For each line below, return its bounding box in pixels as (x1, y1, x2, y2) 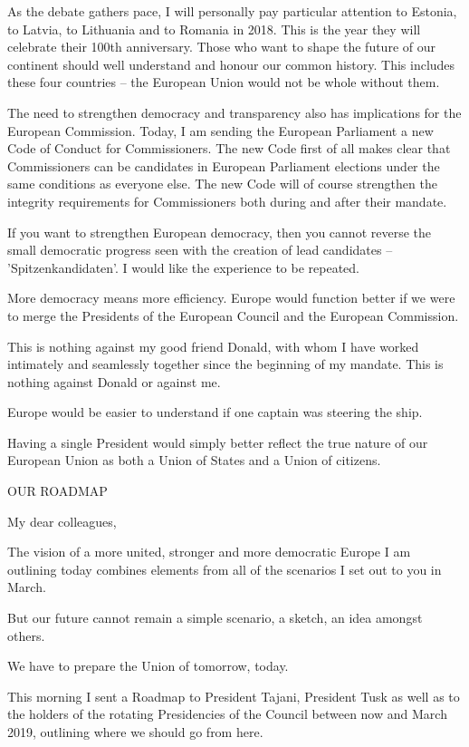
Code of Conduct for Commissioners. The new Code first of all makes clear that (7, 139, 451, 158)
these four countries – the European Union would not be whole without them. (7, 73, 440, 92)
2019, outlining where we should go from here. (7, 723, 263, 741)
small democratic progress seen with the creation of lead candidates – (7, 240, 393, 259)
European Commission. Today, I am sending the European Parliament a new (7, 121, 434, 140)
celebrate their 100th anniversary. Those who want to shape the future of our (7, 37, 435, 56)
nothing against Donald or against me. (7, 372, 221, 391)
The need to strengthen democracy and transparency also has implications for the (7, 102, 462, 121)
